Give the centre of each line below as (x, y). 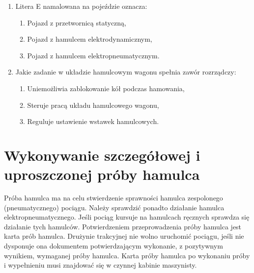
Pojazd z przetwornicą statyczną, (77, 22)
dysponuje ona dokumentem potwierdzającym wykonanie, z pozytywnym (113, 246)
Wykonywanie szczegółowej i (102, 155)
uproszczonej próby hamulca (102, 174)
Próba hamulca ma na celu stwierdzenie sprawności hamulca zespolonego (113, 198)
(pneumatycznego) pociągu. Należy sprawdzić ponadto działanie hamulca (114, 207)
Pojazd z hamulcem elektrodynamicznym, (90, 39)
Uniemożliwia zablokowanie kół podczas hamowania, (106, 88)
